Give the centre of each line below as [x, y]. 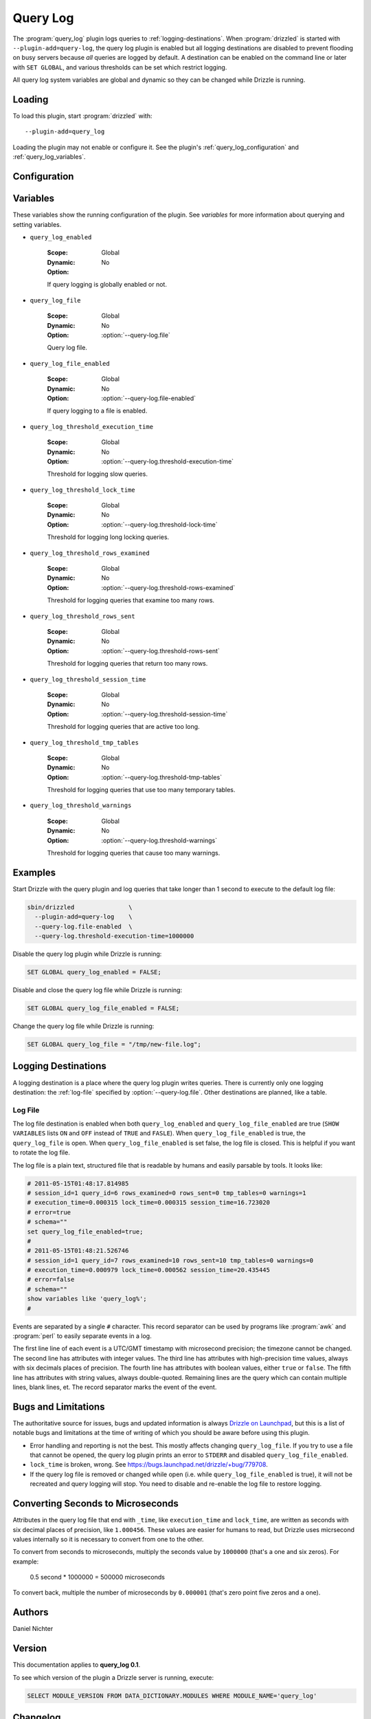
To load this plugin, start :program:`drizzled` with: [82, 116]
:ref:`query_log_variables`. [49, 157]
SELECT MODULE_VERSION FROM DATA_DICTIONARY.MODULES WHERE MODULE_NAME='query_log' [172, 1696]
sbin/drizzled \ [80, 907]
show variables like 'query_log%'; [87, 1299]
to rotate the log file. [41, 1152]
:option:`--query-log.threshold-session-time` [165, 714]
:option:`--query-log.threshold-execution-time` [167, 461]
